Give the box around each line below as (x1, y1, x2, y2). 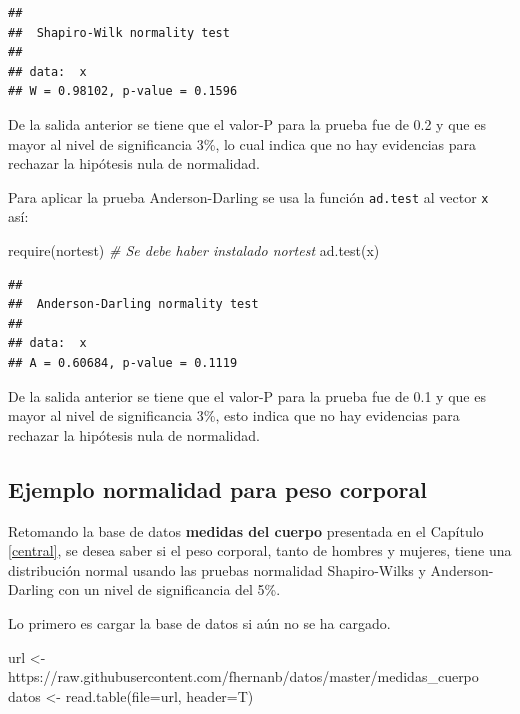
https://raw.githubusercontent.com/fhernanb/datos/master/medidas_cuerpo (8, 666, 479, 687)
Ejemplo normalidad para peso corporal (8, 473, 428, 504)
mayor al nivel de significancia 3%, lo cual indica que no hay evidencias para (8, 133, 477, 154)
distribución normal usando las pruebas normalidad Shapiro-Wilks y (8, 559, 426, 580)
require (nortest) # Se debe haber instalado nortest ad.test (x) (8, 240, 380, 260)
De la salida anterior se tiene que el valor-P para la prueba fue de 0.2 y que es (8, 113, 486, 134)
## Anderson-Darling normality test (8, 297, 259, 312)
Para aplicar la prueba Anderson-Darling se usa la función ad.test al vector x (8, 186, 489, 207)
